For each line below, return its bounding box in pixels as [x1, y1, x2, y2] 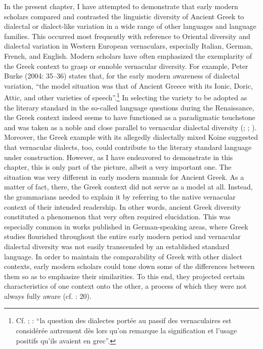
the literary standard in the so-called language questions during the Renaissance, [4, 102, 254, 112]
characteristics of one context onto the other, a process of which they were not [4, 281, 247, 291]
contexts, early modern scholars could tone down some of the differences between [4, 261, 255, 272]
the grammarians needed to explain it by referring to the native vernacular [4, 191, 236, 202]
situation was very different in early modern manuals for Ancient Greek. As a [4, 171, 244, 182]
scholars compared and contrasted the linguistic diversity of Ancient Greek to [4, 11, 244, 21]
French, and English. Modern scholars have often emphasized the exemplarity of [4, 50, 252, 61]
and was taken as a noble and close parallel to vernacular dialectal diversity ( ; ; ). [4, 122, 257, 132]
